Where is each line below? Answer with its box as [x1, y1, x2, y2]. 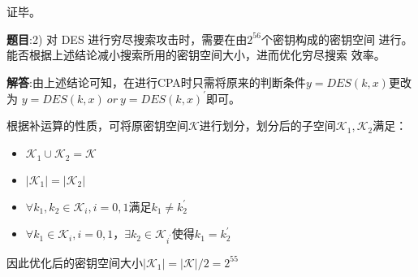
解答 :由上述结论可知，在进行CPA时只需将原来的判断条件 [6, 73, 306, 90]
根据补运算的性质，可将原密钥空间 [6, 117, 188, 134]
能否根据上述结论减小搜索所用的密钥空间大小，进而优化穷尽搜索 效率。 [6, 46, 386, 63]
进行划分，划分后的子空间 [199, 117, 336, 134]
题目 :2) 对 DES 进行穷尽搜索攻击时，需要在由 [6, 30, 248, 47]
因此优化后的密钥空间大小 [6, 253, 143, 271]
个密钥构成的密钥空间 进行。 [261, 30, 413, 47]
